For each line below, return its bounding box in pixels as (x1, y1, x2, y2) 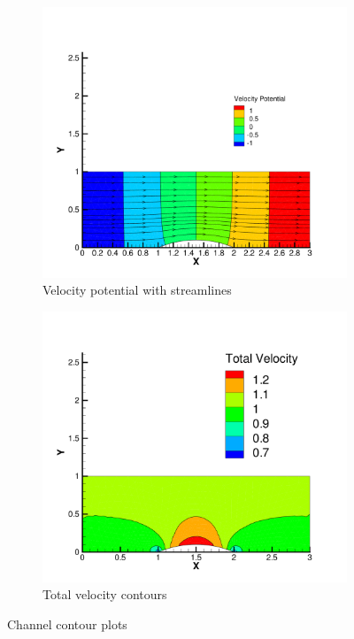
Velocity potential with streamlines (42, 281, 232, 299)
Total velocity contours (42, 585, 167, 604)
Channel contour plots (7, 614, 127, 633)
